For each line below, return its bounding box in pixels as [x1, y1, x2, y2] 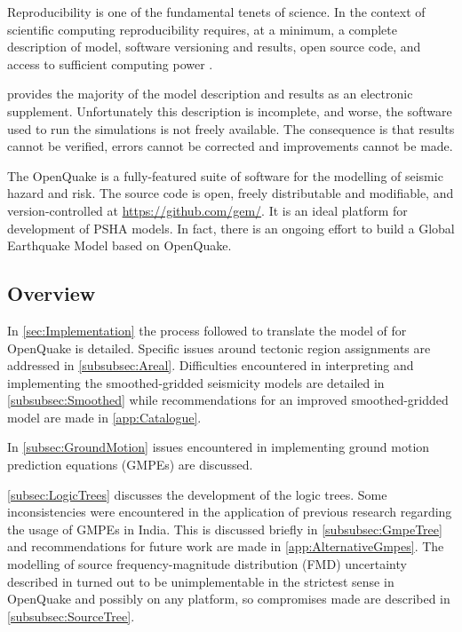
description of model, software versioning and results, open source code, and [7, 37, 421, 56]
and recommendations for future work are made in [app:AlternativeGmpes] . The [7, 537, 444, 556]
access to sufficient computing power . [7, 54, 213, 73]
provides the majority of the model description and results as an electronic [7, 84, 413, 103]
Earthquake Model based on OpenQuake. [7, 236, 232, 255]
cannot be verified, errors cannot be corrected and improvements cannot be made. [7, 137, 453, 155]
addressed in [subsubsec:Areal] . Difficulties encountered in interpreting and [7, 356, 414, 375]
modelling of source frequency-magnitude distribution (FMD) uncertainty [7, 555, 407, 573]
